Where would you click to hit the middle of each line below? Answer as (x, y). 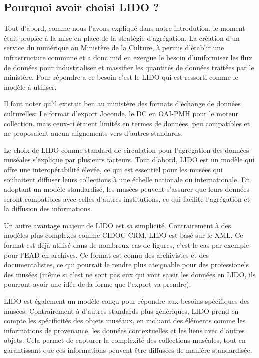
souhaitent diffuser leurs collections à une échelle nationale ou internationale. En (127, 179)
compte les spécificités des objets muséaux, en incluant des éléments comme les (125, 320)
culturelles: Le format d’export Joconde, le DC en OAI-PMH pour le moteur (121, 113)
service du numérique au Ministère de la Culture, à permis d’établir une (114, 48)
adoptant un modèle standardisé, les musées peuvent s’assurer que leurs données (127, 189)
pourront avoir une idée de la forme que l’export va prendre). (98, 284)
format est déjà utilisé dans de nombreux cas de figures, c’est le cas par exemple (127, 245)
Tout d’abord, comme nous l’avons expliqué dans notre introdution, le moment (125, 28)
